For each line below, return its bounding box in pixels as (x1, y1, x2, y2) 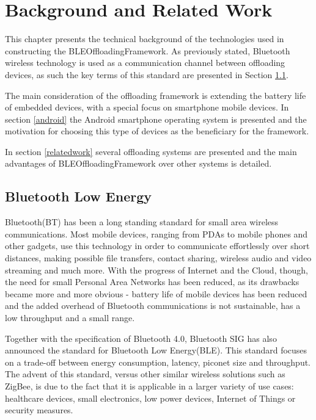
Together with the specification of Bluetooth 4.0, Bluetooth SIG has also (5, 331, 277, 344)
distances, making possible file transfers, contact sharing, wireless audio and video (5, 252, 312, 264)
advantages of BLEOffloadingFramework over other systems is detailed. (5, 157, 272, 170)
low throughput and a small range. (5, 311, 135, 324)
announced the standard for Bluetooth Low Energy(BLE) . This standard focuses (5, 344, 307, 357)
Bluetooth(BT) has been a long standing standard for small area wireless (5, 215, 279, 228)
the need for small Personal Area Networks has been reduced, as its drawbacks (5, 275, 299, 288)
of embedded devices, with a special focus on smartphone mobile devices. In (5, 101, 289, 114)
